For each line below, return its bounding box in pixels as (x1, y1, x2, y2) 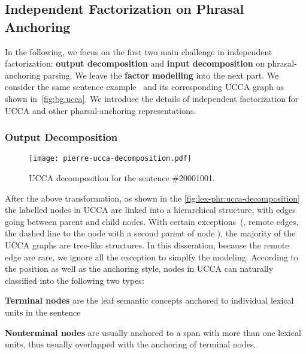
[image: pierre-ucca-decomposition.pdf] (29, 154, 192, 163)
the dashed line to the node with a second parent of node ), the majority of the (5, 227, 296, 239)
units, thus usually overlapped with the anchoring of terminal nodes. (5, 338, 256, 350)
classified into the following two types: (5, 274, 144, 286)
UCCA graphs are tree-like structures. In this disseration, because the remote (5, 239, 289, 251)
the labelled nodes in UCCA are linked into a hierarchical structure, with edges (5, 203, 296, 216)
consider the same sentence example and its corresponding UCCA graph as (5, 80, 284, 93)
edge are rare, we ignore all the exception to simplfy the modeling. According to (5, 250, 298, 263)
